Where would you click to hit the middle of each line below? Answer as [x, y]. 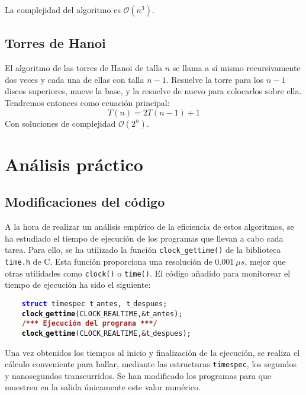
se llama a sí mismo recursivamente [236, 68]
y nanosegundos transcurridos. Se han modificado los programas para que [138, 375]
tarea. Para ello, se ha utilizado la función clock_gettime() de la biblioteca [143, 250]
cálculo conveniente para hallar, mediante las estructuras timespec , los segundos [151, 364]
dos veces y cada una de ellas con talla [75, 79]
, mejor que [265, 261]
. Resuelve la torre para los [215, 79]
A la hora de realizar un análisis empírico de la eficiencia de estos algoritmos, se [149, 227]
